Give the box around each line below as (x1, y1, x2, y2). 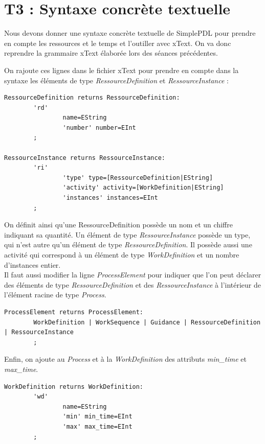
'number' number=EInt (62, 124, 136, 131)
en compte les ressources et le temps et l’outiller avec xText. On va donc (4, 37, 231, 48)
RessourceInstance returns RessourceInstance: (4, 154, 165, 161)
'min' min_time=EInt (62, 413, 132, 420)
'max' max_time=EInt (62, 423, 132, 430)
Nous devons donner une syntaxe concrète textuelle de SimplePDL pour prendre (4, 28, 256, 38)
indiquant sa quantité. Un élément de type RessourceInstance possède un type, (4, 229, 251, 240)
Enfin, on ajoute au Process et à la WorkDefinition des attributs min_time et (4, 354, 247, 364)
